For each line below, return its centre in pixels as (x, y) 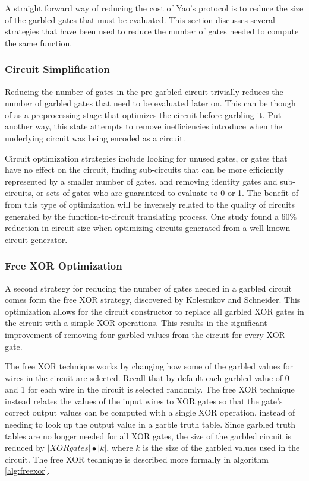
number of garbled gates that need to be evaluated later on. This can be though (150, 103)
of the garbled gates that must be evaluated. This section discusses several (140, 19)
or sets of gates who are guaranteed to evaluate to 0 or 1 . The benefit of (167, 193)
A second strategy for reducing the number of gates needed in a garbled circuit (149, 288)
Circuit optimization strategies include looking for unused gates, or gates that (146, 158)
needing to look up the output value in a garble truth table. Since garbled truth (150, 424)
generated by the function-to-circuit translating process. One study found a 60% (151, 216)
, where (120, 447)
